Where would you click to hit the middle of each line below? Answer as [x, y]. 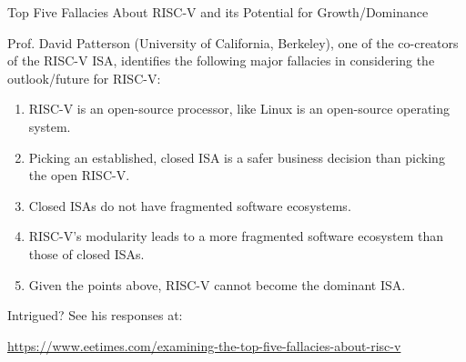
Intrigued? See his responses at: [95, 315]
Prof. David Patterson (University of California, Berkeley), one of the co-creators [233, 42]
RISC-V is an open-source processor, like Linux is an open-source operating [239, 109]
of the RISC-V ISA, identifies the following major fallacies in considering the [221, 60]
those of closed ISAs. [86, 253]
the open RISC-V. [79, 175]
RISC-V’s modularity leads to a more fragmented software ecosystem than [236, 236]
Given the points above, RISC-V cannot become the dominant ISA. [217, 284]
